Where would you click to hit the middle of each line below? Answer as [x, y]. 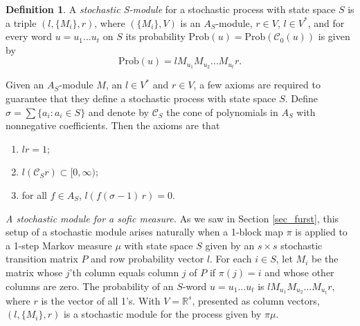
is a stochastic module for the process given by [162, 314]
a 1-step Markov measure [59, 245]
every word [29, 36]
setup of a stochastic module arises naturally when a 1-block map [145, 232]
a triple [21, 22]
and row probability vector [147, 259]
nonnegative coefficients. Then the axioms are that [113, 125]
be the [325, 259]
